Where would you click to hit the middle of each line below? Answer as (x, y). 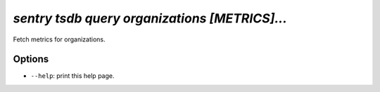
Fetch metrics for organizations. (59, 39)
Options (31, 59)
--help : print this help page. (72, 76)
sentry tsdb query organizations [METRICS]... (150, 18)
